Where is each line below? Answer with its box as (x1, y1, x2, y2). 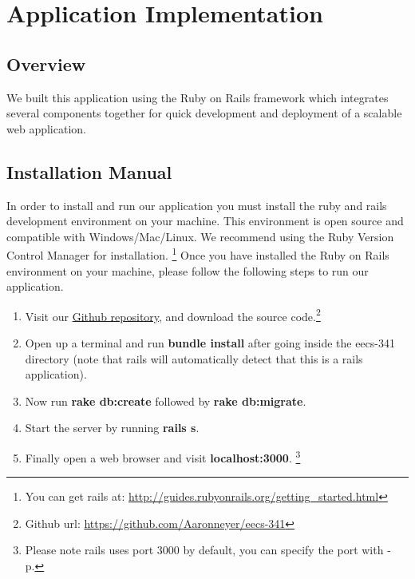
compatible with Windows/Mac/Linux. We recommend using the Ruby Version (6, 228, 394, 244)
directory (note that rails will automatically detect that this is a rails (25, 350, 363, 367)
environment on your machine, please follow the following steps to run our (6, 262, 369, 279)
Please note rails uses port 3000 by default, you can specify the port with (25, 541, 384, 558)
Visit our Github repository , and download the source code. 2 (25, 305, 321, 324)
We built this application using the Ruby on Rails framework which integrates (6, 89, 389, 105)
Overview (6, 51, 86, 76)
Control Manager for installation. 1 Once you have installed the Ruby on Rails (6, 244, 389, 263)
